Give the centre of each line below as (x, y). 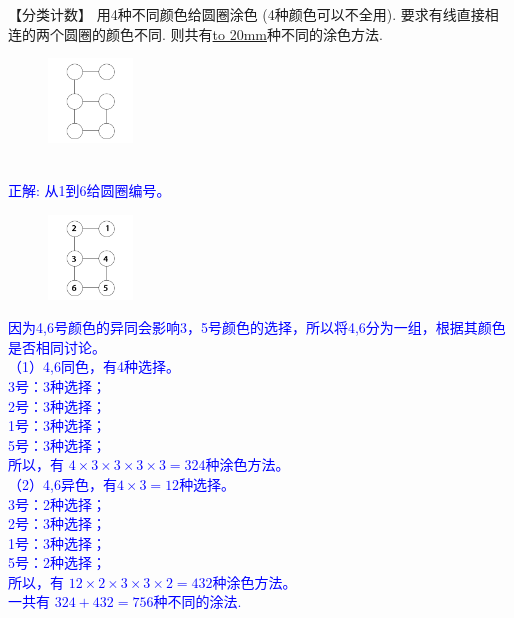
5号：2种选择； (57, 562)
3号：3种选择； (57, 385)
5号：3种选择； (57, 444)
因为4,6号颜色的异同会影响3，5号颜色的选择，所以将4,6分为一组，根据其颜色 (257, 327)
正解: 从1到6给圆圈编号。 (89, 190)
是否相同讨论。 (57, 346)
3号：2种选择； (57, 503)
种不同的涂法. (197, 601)
